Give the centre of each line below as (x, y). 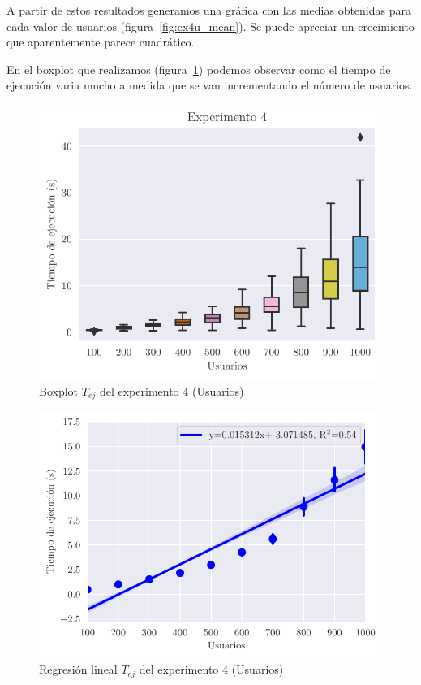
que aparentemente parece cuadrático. (101, 42)
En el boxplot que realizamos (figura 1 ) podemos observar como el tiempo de (199, 69)
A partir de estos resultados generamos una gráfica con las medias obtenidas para (209, 10)
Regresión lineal (78, 669)
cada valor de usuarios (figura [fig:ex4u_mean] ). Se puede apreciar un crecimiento (210, 26)
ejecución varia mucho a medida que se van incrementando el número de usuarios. (210, 85)
